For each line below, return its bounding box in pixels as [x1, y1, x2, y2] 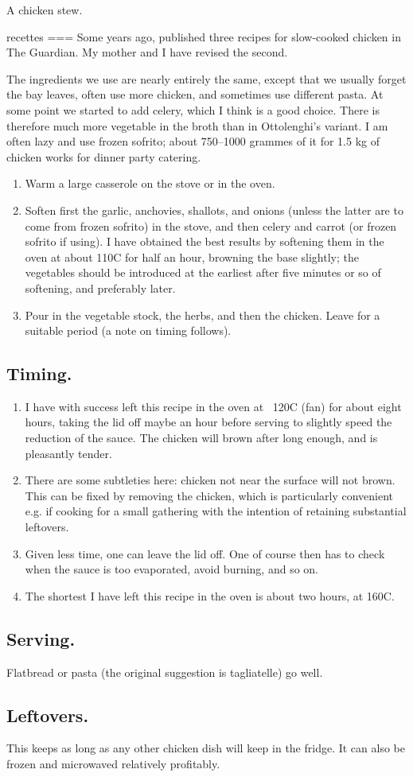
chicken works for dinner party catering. [6, 148, 201, 165]
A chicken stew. [6, 2, 83, 17]
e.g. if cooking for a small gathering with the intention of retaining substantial [25, 503, 407, 519]
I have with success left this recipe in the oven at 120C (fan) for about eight [25, 398, 402, 414]
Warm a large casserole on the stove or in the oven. [25, 175, 275, 192]
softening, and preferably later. [25, 279, 176, 296]
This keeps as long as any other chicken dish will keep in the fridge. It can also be [6, 740, 405, 756]
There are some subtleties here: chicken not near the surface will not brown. [25, 472, 395, 488]
